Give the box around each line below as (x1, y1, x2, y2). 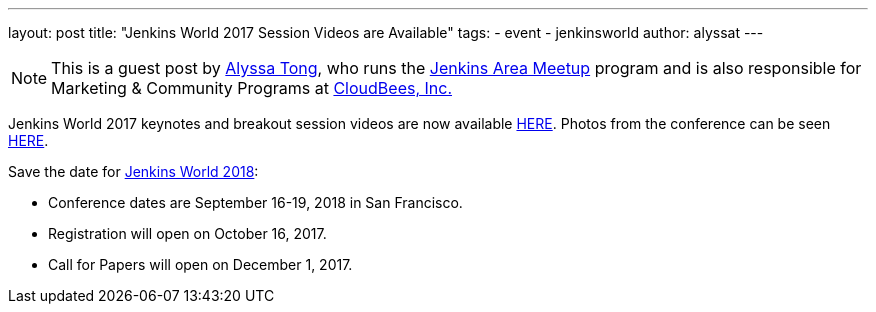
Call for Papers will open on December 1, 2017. (48, 256, 353, 273)
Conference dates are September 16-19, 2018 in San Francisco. (48, 194, 463, 211)
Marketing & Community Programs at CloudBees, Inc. (51, 78, 453, 98)
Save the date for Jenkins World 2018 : (8, 163, 259, 180)
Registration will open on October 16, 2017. (48, 225, 327, 242)
